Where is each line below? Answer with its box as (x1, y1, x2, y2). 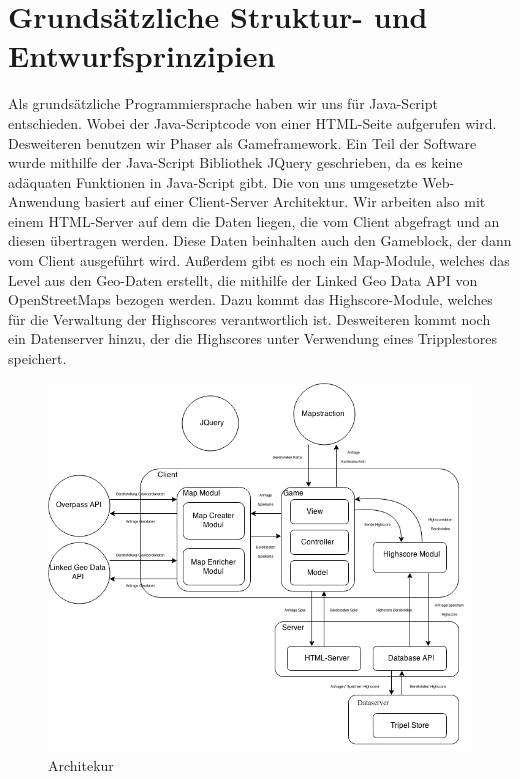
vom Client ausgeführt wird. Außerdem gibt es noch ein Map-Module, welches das (8, 250, 510, 271)
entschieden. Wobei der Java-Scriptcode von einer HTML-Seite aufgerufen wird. (8, 112, 497, 133)
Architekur (48, 755, 114, 776)
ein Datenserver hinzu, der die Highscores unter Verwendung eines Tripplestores (8, 328, 498, 349)
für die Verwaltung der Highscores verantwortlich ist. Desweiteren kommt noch (8, 308, 491, 329)
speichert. (8, 348, 67, 369)
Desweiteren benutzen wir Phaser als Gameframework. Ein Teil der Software (8, 132, 477, 153)
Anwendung (8, 191, 80, 212)
